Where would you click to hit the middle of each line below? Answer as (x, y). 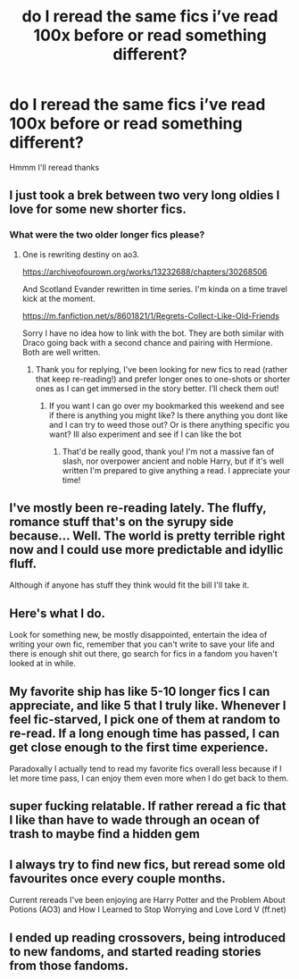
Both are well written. (61, 352)
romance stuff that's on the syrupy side (121, 522)
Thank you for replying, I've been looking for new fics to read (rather (162, 369)
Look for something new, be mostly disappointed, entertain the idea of (138, 635)
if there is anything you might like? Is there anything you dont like (168, 415)
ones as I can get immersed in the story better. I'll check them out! (157, 388)
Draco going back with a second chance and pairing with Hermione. (147, 342)
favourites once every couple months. (117, 879)
